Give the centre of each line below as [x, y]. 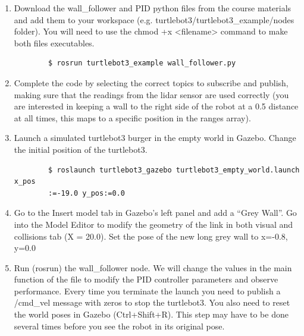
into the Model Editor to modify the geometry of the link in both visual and [153, 224]
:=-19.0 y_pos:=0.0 [87, 193]
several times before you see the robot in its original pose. [119, 326]
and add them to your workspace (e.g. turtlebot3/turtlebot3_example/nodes [154, 19]
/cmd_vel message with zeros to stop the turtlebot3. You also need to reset [152, 302]
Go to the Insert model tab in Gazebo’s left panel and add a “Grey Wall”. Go [155, 213]
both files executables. [54, 43]
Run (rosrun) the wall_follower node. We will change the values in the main [153, 267]
